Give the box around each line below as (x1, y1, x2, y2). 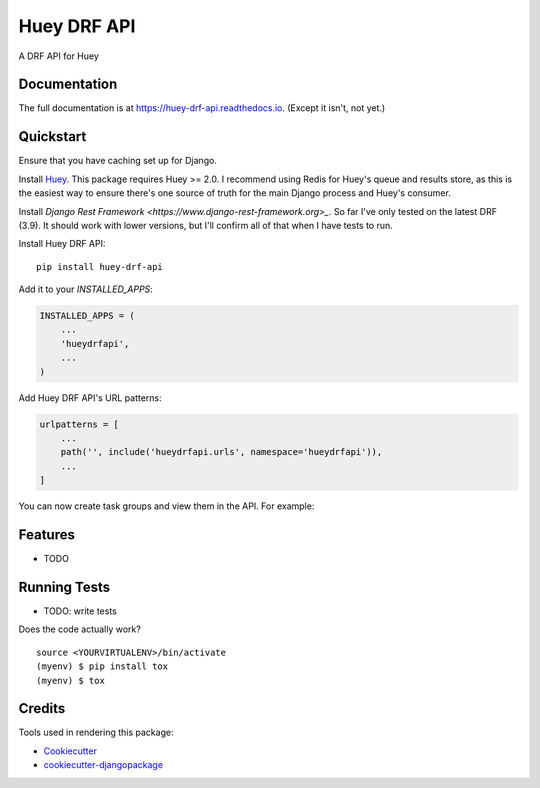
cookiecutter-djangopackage (43, 759, 164, 771)
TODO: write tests (43, 605, 117, 617)
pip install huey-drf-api (36, 261, 164, 272)
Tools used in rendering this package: (18, 726, 174, 739)
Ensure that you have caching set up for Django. (18, 155, 217, 167)
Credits (18, 700, 66, 717)
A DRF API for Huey (18, 50, 100, 62)
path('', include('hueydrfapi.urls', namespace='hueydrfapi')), (60, 446, 383, 458)
